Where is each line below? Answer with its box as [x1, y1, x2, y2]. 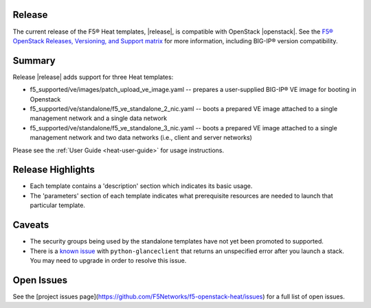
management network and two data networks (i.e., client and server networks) [30, 134, 252, 142]
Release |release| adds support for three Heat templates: [12, 73, 174, 81]
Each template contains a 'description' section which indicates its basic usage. [30, 182, 253, 190]
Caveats [12, 220, 49, 231]
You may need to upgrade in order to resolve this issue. [30, 256, 187, 264]
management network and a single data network [30, 114, 168, 123]
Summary [12, 55, 56, 67]
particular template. [30, 201, 86, 209]
